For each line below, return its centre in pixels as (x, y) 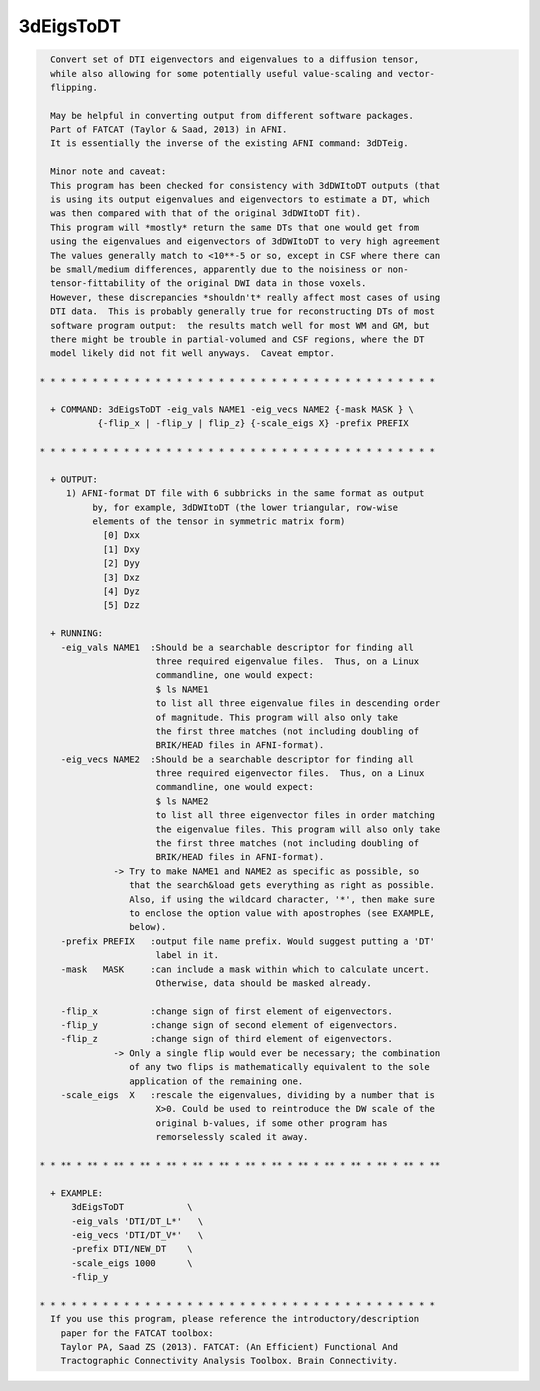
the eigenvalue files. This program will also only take (298, 829)
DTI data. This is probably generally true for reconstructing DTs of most (242, 311)
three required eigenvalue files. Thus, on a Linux (287, 661)
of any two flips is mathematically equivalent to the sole (279, 1067)
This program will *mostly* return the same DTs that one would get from (235, 227)
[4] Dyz (121, 591)
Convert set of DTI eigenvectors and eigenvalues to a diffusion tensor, (235, 59)
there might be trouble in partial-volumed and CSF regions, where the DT (237, 339)
